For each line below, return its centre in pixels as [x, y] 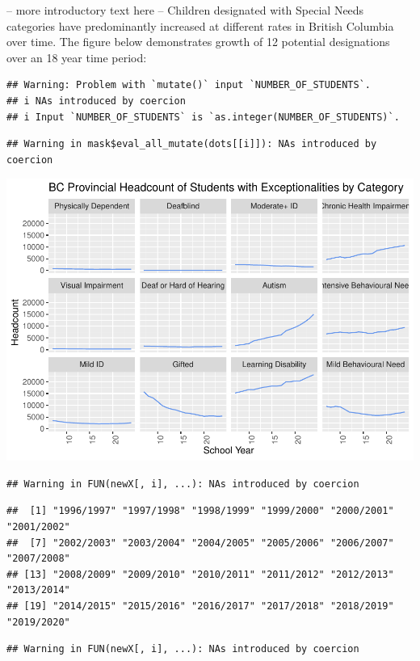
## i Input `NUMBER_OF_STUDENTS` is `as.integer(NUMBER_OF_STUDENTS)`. [203, 117]
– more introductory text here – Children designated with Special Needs [185, 10]
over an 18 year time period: [77, 57]
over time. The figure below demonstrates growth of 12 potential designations [198, 42]
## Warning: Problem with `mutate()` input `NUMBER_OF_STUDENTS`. [189, 85]
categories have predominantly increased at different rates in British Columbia [200, 25]
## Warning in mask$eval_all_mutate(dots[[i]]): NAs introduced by [192, 144]
